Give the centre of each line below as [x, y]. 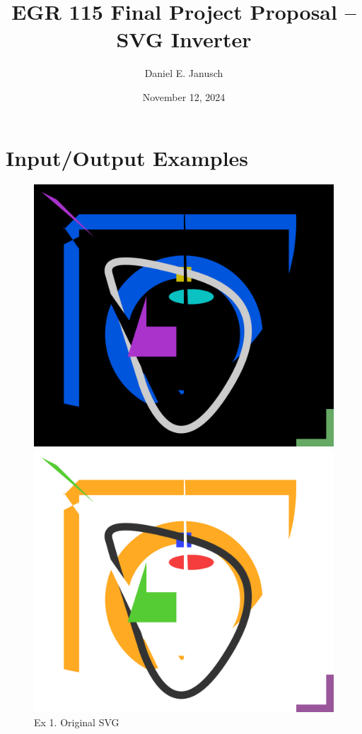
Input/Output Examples [127, 157]
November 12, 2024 [184, 96]
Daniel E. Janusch [184, 73]
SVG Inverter [184, 39]
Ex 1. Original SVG [77, 722]
